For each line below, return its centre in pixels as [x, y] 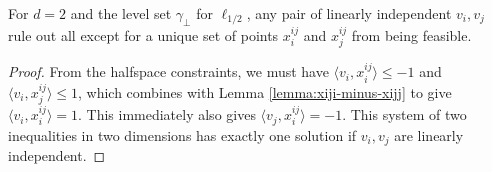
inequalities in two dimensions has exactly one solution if [182, 134]
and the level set [121, 13]
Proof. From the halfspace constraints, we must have [168, 71]
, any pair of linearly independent [349, 13]
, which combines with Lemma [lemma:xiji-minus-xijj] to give [265, 91]
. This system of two [404, 114]
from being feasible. [411, 34]
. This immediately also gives [167, 114]
